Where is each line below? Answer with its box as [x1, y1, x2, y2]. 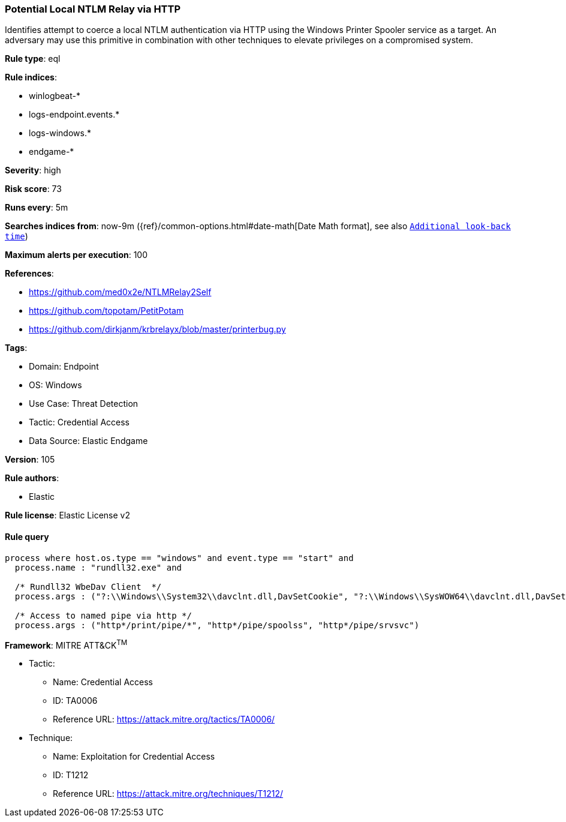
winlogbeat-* [29, 91, 80, 101]
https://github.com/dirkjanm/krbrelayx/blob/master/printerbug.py [29, 324, 286, 335]
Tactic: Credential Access [29, 417, 130, 428]
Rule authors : [5, 473, 59, 484]
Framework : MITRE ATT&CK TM [5, 638, 128, 650]
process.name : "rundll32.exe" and [14, 562, 182, 572]
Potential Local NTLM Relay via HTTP [5, 3, 181, 15]
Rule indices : [5, 72, 57, 83]
